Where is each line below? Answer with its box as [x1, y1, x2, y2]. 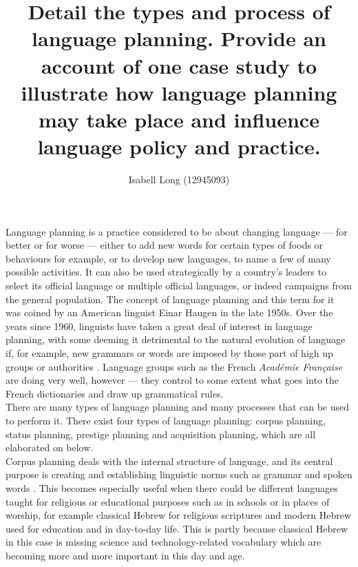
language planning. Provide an [32, 24, 326, 52]
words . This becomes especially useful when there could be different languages [6, 480, 338, 495]
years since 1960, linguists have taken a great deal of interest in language [6, 318, 313, 333]
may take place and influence [39, 105, 319, 133]
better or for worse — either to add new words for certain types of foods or [6, 238, 324, 252]
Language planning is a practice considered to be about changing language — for [6, 224, 348, 238]
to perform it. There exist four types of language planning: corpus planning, [6, 413, 326, 427]
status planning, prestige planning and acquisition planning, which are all [6, 426, 316, 441]
